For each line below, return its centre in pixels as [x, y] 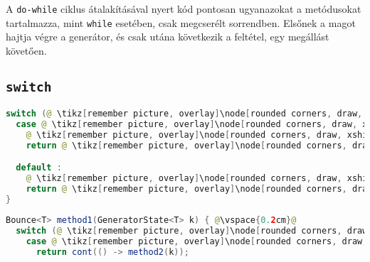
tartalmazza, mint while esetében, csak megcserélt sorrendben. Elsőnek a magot [181, 22]
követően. [26, 50]
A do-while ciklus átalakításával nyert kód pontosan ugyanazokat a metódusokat [184, 9]
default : [39, 168]
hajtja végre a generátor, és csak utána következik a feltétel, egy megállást [168, 37]
